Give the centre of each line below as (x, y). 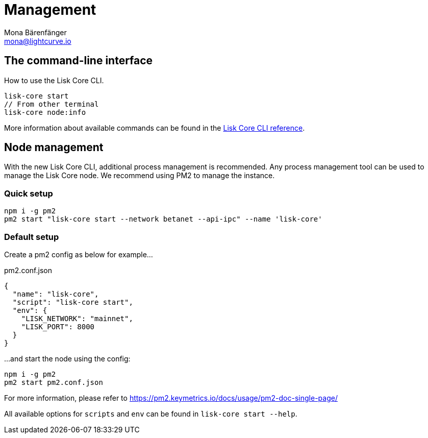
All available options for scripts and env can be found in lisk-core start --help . (151, 413)
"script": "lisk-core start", (73, 302)
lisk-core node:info (45, 112)
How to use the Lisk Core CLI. (54, 80)
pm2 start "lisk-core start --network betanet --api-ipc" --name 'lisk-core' (163, 219)
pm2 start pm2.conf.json (54, 382)
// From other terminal (52, 104)
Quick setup (29, 193)
